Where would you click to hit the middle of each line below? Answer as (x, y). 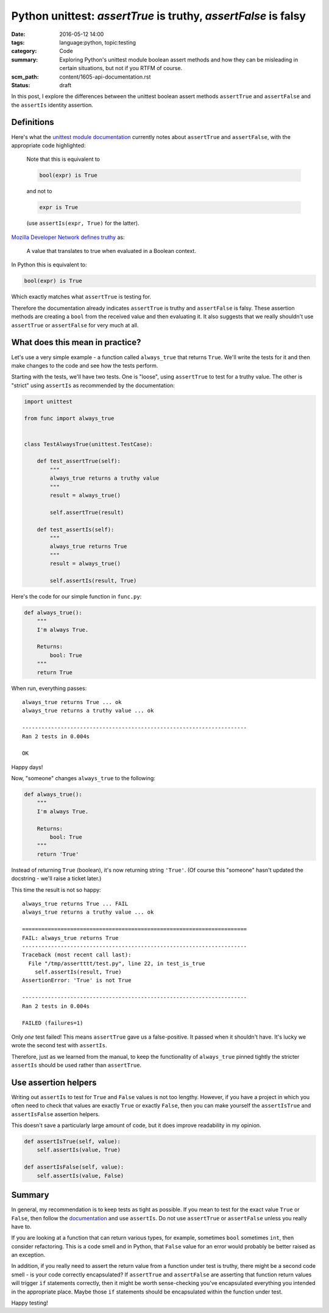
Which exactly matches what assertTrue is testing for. (81, 297)
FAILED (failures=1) (53, 1023)
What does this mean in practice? (76, 342)
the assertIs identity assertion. (52, 105)
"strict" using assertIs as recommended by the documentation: (93, 385)
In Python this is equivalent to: (49, 265)
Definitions (33, 122)
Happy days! (27, 767)
